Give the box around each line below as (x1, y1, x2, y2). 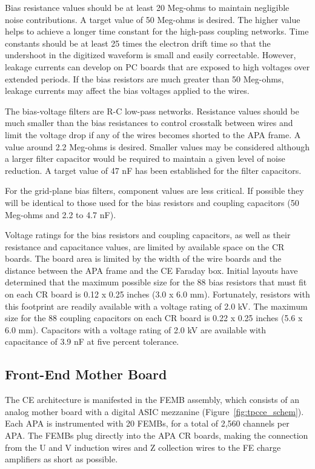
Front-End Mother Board (5, 365, 167, 384)
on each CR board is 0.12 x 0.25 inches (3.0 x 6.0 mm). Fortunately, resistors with (5, 288, 310, 301)
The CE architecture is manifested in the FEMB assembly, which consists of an (5, 393, 299, 406)
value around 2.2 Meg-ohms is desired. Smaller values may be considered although (5, 140, 310, 153)
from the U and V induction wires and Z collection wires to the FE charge (5, 441, 281, 453)
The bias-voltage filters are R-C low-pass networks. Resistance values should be (5, 104, 299, 117)
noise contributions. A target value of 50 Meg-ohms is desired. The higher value (5, 13, 300, 25)
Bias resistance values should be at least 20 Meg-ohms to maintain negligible (5, 1, 290, 13)
